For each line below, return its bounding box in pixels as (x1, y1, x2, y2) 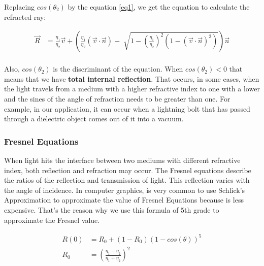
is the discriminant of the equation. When (53, 63, 183, 74)
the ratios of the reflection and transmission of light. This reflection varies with (4, 175, 250, 185)
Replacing (4, 2, 35, 12)
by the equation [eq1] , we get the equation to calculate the (68, 2, 250, 12)
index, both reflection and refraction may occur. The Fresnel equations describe (4, 164, 251, 175)
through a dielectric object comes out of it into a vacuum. (4, 113, 184, 124)
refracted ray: (4, 11, 46, 22)
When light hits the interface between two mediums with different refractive (4, 155, 241, 165)
